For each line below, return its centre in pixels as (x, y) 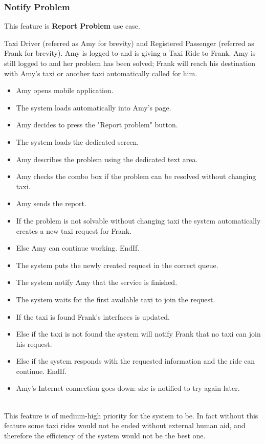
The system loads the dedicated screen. (78, 141)
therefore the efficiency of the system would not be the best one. (105, 435)
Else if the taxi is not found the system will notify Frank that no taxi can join (138, 334)
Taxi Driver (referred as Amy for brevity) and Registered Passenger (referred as (129, 43)
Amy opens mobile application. (65, 90)
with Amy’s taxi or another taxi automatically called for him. (101, 73)
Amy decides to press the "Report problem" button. (97, 125)
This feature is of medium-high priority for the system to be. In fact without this (131, 415)
